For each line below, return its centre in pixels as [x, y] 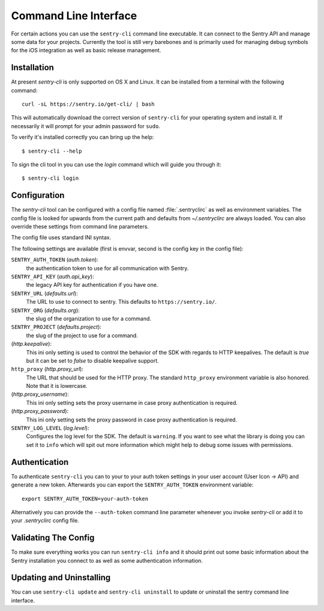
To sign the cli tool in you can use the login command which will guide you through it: [116, 164]
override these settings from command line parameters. [80, 227]
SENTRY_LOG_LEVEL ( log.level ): [50, 428]
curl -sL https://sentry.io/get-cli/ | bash [88, 104]
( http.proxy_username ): [40, 395]
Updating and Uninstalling [61, 578]
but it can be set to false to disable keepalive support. [92, 360]
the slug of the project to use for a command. [82, 335]
